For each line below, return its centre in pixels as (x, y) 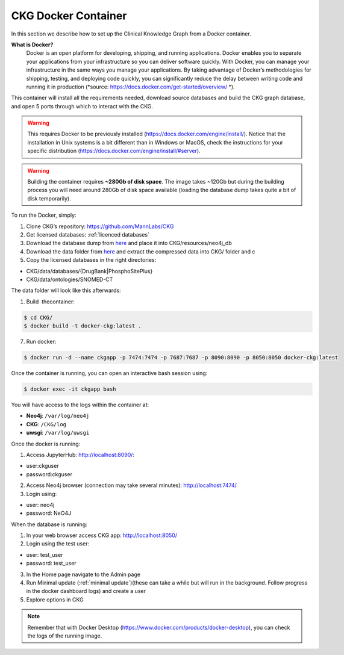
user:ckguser (43, 466)
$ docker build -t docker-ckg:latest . (83, 326)
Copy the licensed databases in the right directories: (91, 260)
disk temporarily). (49, 198)
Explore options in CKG (55, 600)
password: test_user (51, 563)
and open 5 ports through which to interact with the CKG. (82, 106)
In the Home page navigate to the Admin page (83, 574)
